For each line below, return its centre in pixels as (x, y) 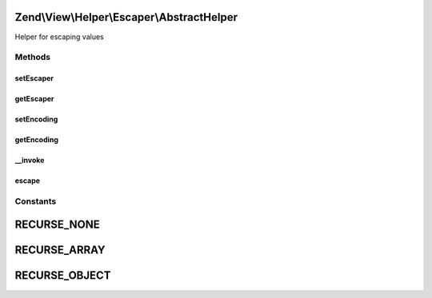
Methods (33, 58)
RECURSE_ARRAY (60, 250)
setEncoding (36, 119)
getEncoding (37, 140)
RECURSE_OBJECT (63, 276)
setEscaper (34, 78)
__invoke (30, 161)
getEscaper (35, 99)
